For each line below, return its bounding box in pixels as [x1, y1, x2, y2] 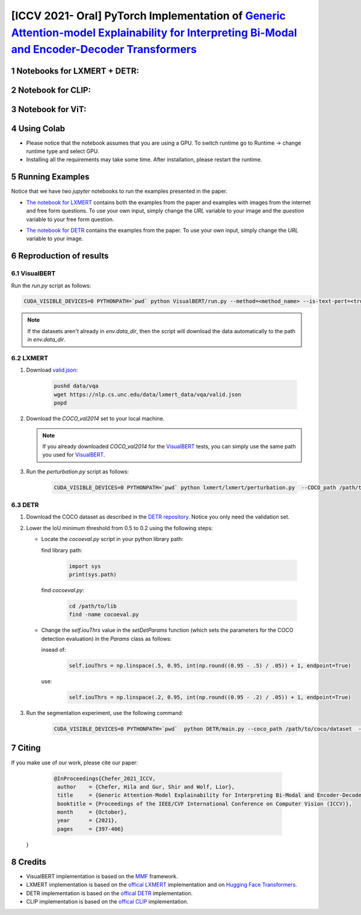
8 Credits [11, 857, 46, 867]
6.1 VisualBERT [11, 269, 56, 278]
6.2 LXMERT [11, 354, 48, 363]
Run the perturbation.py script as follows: [26, 467, 129, 475]
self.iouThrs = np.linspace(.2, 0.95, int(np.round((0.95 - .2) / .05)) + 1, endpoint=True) [69, 694, 351, 701]
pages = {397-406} [57, 825, 125, 832]
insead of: [41, 646, 66, 654]
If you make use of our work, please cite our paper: [11, 759, 138, 766]
